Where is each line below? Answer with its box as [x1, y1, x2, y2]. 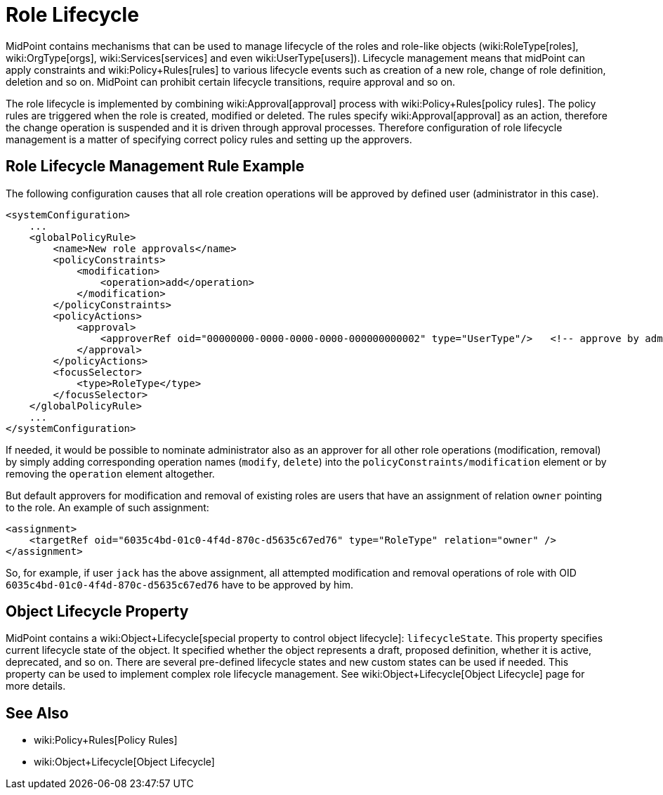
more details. [6, 680, 66, 692]
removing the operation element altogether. [6, 467, 215, 480]
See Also [6, 704, 69, 722]
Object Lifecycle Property [6, 603, 189, 621]
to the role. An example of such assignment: [6, 501, 209, 513]
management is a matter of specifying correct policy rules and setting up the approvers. [6, 133, 412, 145]
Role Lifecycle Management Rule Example [6, 157, 305, 176]
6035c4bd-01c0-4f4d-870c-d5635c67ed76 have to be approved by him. [6, 578, 353, 591]
